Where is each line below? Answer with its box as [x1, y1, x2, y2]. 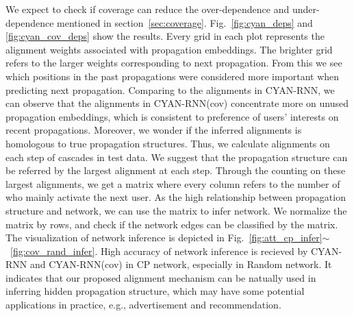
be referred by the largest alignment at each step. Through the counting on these [5, 163, 346, 178]
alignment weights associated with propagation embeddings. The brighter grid [5, 42, 333, 56]
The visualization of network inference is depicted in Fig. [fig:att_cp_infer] [5, 230, 323, 245]
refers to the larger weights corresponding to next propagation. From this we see [5, 56, 342, 70]
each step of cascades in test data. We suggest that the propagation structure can [5, 149, 348, 164]
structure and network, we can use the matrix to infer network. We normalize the [5, 203, 347, 217]
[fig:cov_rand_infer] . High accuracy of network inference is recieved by [10, 243, 308, 258]
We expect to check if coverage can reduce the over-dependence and [5, 2, 290, 16]
